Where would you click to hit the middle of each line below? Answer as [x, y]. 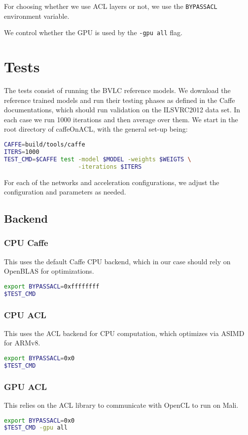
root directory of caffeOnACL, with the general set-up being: [96, 129]
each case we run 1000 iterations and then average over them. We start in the [121, 119]
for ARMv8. [22, 343]
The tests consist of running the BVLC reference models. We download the [117, 90]
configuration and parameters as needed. [65, 192]
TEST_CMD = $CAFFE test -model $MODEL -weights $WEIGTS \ [98, 159]
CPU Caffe [26, 243]
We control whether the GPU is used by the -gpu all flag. [93, 32]
